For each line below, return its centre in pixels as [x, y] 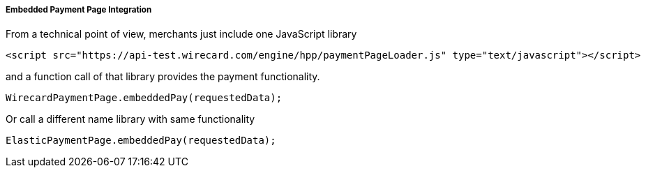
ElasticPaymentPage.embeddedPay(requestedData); [141, 141]
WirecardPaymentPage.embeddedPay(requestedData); [144, 98]
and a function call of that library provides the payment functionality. [163, 77]
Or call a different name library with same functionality [130, 119]
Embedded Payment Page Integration [79, 10]
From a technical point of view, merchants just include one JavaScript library [181, 34]
